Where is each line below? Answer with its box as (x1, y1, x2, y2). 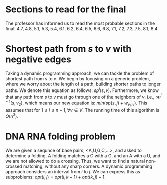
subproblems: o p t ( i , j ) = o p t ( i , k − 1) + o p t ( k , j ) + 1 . (5, 174, 106, 180)
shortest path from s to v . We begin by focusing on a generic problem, (5, 75, 150, 81)
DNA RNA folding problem (5, 131, 116, 142)
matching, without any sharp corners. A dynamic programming (23, 163, 153, 169)
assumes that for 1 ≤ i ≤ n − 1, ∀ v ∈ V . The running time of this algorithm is (5, 107, 159, 113)
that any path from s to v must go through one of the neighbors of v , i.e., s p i (5, 92, 162, 100)
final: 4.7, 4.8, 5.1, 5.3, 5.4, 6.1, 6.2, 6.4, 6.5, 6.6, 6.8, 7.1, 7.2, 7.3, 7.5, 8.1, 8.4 (5, 25, 158, 31)
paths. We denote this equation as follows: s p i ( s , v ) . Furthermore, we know (5, 86, 159, 94)
